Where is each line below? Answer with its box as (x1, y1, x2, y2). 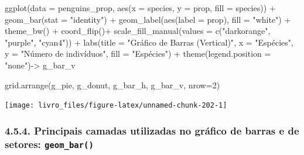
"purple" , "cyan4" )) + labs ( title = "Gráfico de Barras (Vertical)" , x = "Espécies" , (5, 36, 293, 48)
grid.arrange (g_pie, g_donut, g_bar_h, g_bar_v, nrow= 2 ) (5, 78, 220, 91)
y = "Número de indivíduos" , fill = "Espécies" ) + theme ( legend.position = (5, 47, 271, 60)
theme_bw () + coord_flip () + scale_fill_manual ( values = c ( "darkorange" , (5, 25, 271, 37)
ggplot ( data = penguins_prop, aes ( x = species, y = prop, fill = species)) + (5, 2, 276, 13)
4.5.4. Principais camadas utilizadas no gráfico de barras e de (5, 123, 299, 137)
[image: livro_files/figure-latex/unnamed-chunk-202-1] (5, 101, 227, 110)
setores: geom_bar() (5, 136, 94, 151)
